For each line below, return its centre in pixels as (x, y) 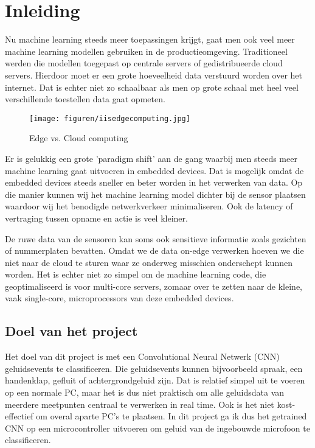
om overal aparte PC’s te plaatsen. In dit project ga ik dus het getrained (171, 416)
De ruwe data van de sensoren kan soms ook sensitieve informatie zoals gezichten (156, 238)
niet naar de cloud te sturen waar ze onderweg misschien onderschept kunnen (149, 262)
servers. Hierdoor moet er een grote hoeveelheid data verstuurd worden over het (154, 75)
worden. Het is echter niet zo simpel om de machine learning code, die (136, 274)
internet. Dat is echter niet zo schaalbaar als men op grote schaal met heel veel (152, 87)
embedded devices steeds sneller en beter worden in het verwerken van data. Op (154, 182)
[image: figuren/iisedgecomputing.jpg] (110, 118)
